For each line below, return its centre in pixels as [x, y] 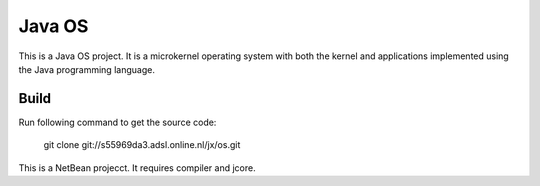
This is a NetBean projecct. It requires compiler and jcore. [137, 167]
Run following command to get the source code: [117, 122]
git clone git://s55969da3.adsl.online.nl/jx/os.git [142, 145]
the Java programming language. [86, 69]
